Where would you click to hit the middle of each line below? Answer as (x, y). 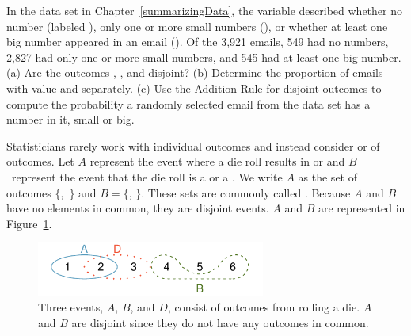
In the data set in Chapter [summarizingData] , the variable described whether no (204, 10)
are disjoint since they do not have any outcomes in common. (220, 322)
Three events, (71, 307)
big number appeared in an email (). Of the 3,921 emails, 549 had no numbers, (198, 42)
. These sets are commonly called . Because (246, 192)
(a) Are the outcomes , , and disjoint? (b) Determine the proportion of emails (195, 73)
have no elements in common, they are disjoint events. (138, 208)
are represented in (362, 208)
